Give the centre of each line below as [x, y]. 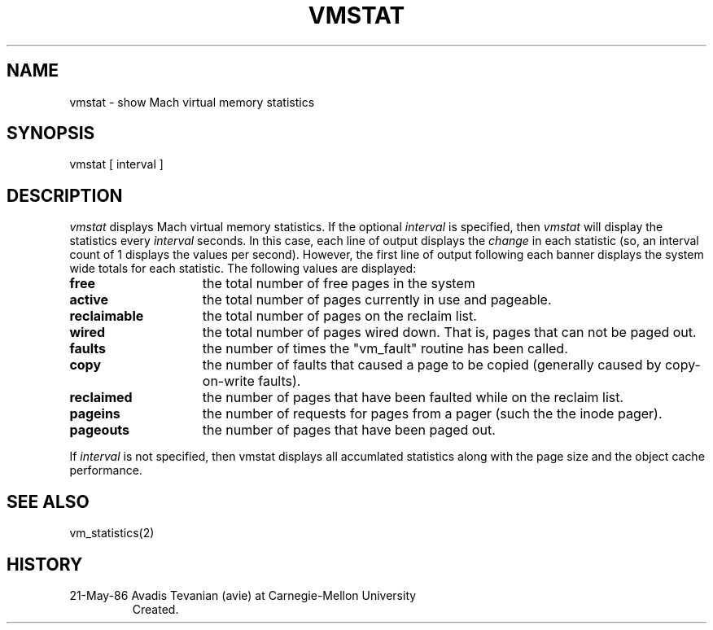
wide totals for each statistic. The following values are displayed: [243, 269]
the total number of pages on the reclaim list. [339, 316]
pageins [95, 414]
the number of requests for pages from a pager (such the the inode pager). [432, 414]
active [89, 300]
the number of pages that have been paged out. [349, 430]
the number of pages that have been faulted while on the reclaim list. [413, 398]
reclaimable [107, 316]
